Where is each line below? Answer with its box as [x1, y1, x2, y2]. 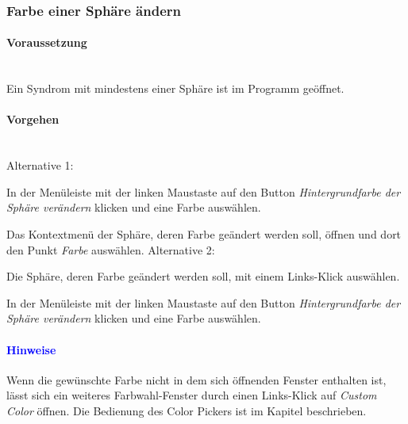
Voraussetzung [6, 34, 87, 51]
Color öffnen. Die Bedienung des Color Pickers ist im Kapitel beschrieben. [6, 402, 367, 418]
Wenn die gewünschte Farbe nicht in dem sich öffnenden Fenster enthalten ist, [6, 371, 387, 388]
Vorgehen [6, 111, 60, 128]
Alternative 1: [6, 157, 74, 174]
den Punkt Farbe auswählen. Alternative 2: [6, 241, 215, 258]
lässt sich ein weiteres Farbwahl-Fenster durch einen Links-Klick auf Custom [6, 387, 377, 403]
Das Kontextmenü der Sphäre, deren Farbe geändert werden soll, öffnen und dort [6, 226, 402, 242]
